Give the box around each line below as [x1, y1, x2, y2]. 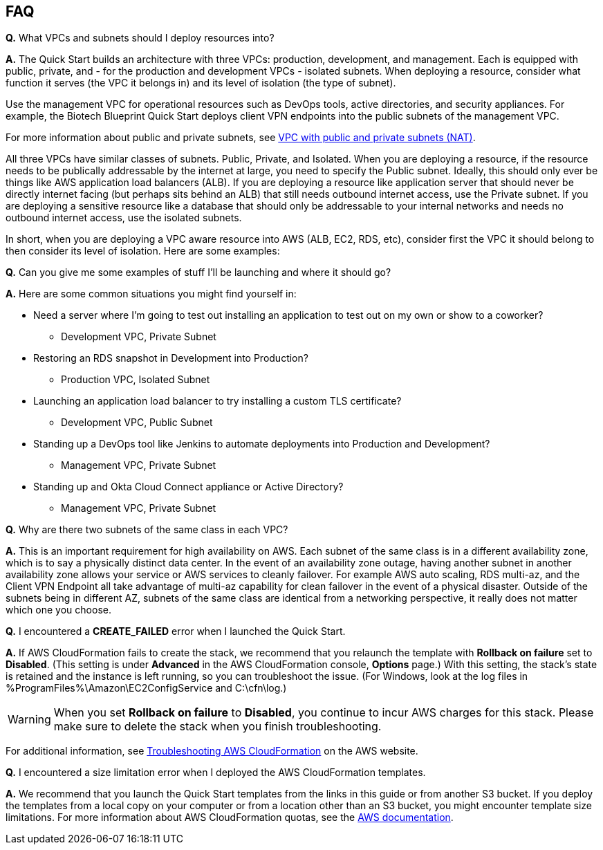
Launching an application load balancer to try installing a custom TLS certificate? [33, 395, 402, 407]
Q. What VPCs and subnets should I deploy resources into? [6, 32, 275, 44]
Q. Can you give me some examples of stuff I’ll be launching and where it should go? [6, 266, 391, 279]
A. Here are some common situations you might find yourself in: [6, 288, 297, 300]
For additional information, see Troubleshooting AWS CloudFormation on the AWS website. [6, 745, 418, 757]
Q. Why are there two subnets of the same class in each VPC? [6, 524, 288, 536]
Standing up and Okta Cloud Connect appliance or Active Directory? [33, 481, 344, 493]
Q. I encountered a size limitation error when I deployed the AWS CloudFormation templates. [6, 766, 426, 779]
